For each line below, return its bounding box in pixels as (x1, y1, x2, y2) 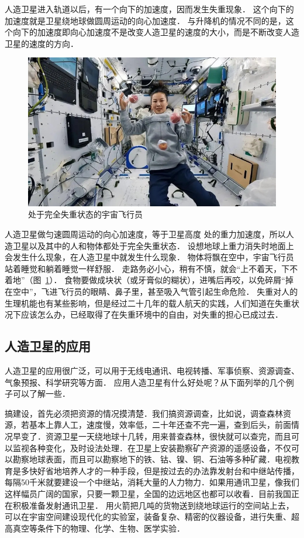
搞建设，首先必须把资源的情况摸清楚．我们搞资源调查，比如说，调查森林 (5, 407, 283, 419)
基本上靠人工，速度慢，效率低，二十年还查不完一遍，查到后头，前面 (29, 418, 291, 431)
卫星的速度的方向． (5, 37, 78, 49)
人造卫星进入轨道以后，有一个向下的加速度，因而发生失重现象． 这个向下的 (5, 3, 294, 15)
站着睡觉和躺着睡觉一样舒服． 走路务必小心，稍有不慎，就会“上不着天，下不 (5, 262, 298, 274)
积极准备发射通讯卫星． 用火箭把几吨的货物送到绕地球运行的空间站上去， (12, 499, 294, 511)
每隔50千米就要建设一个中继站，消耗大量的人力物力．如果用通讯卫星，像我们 (5, 476, 299, 488)
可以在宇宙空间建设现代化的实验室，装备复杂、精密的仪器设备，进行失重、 (5, 510, 291, 523)
